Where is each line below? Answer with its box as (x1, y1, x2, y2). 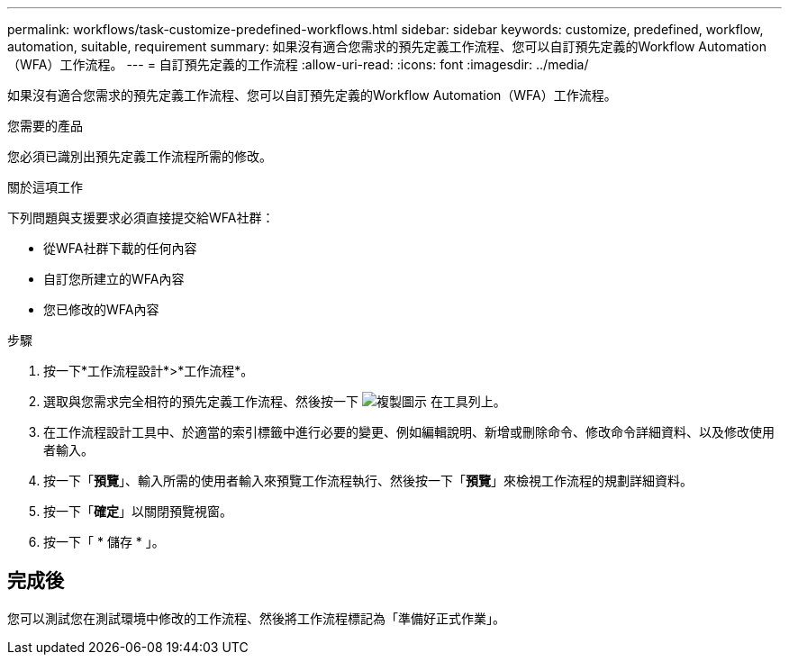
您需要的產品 (7, 118, 83, 133)
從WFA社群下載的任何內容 (43, 240, 197, 256)
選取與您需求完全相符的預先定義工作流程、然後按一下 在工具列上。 (43, 394, 506, 409)
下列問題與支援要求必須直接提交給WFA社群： (7, 210, 275, 225)
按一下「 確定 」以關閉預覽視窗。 (43, 503, 232, 519)
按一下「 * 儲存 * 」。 (43, 534, 165, 549)
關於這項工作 (7, 179, 83, 195)
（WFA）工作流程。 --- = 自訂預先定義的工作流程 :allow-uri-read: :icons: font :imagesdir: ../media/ (7, 57, 589, 72)
